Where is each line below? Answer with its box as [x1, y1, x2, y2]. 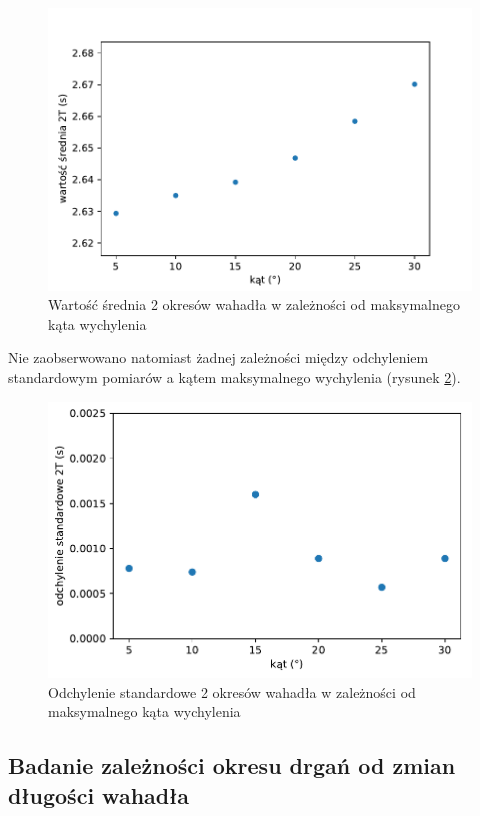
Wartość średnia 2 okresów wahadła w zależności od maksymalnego [48, 294, 460, 315]
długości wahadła [8, 779, 190, 810]
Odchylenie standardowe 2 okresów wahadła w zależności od [48, 681, 416, 702]
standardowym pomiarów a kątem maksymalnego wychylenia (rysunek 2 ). [8, 367, 461, 388]
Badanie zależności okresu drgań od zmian [8, 750, 456, 781]
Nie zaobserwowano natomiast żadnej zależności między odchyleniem [8, 347, 429, 368]
